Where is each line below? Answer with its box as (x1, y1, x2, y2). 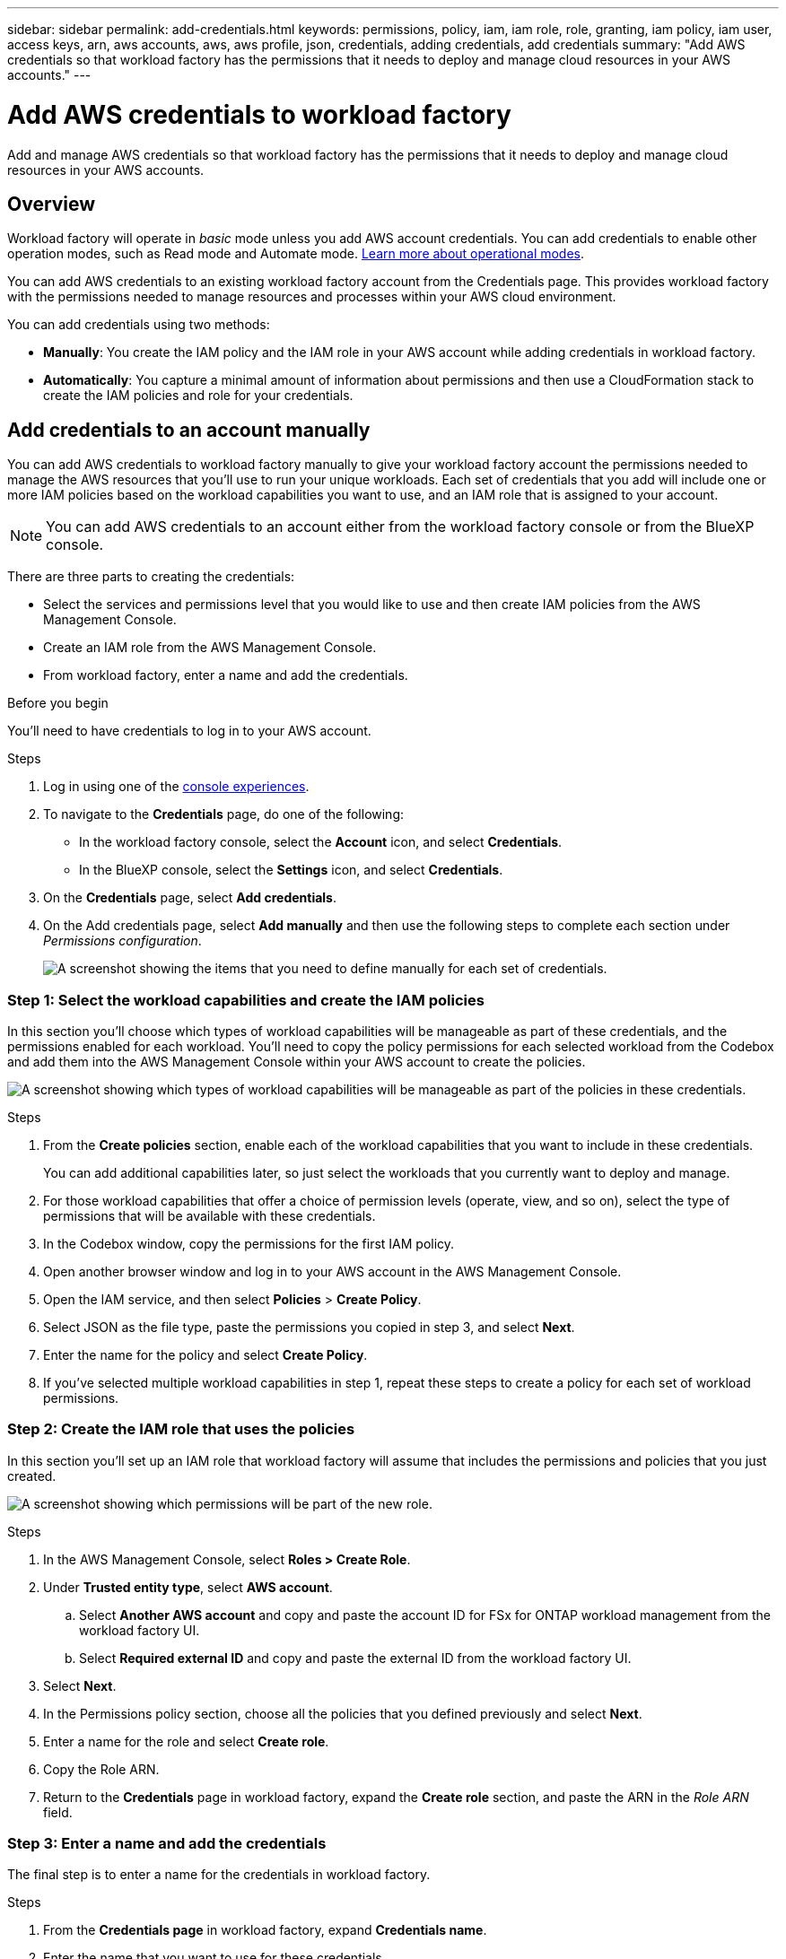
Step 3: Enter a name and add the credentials (7, 1834, 327, 1853)
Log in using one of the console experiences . (43, 779, 310, 795)
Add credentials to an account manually (7, 418, 371, 441)
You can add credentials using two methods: (7, 317, 270, 333)
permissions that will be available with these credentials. (43, 1207, 376, 1223)
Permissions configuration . (43, 933, 202, 949)
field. (43, 1804, 73, 1820)
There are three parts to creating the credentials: (7, 569, 295, 585)
